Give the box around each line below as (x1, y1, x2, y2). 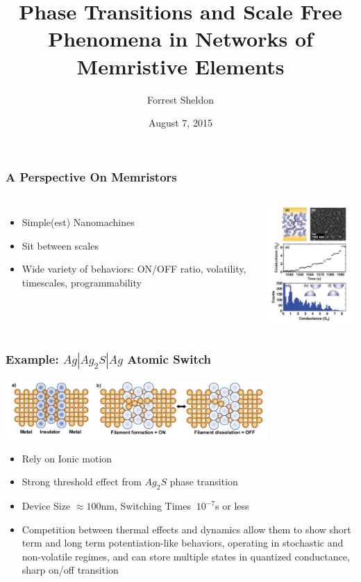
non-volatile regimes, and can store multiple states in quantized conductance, (22, 549, 350, 563)
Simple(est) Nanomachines (22, 214, 135, 229)
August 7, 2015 (149, 115, 212, 130)
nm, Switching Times (101, 499, 192, 513)
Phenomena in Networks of (48, 24, 313, 53)
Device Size (22, 499, 71, 513)
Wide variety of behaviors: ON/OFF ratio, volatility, (22, 261, 246, 276)
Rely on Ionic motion (22, 451, 112, 465)
